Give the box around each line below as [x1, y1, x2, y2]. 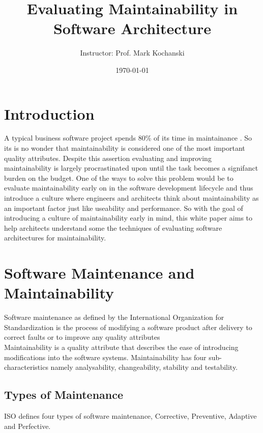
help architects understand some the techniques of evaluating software [4, 222, 222, 233]
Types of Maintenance [4, 387, 124, 402]
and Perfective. [4, 420, 51, 431]
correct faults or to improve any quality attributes [4, 332, 160, 342]
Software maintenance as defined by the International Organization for [4, 312, 224, 322]
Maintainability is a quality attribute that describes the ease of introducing [4, 342, 239, 353]
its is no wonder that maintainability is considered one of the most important [4, 143, 245, 153]
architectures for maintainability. [4, 232, 106, 243]
